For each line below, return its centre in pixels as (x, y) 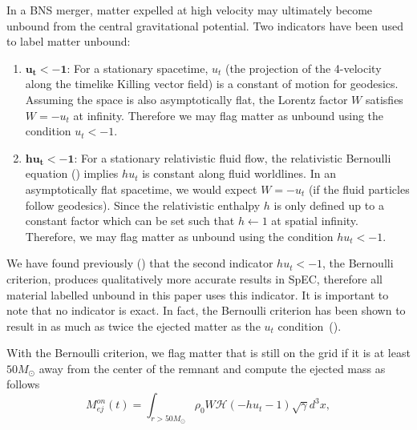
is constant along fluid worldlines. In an (239, 173)
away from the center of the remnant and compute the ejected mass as (212, 368)
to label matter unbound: (69, 41)
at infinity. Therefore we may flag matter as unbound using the (229, 115)
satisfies (384, 99)
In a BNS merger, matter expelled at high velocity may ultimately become (190, 10)
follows (23, 384)
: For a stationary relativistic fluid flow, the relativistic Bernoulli (233, 157)
